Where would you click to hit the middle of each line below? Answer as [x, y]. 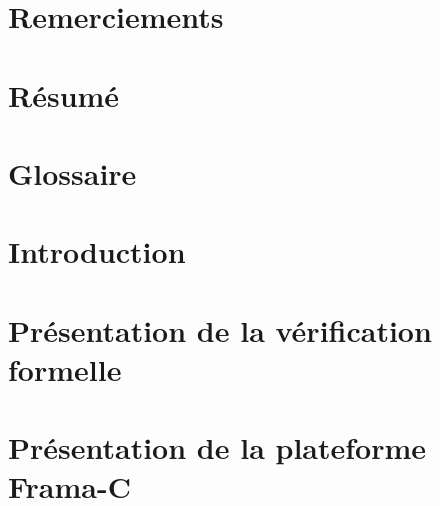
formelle [65, 368]
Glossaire [72, 172]
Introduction [97, 251]
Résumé [64, 94]
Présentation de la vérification [220, 329]
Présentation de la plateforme [217, 447]
